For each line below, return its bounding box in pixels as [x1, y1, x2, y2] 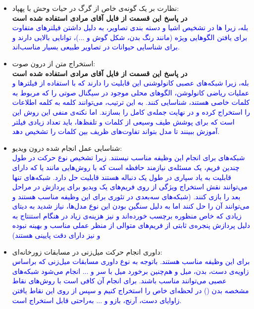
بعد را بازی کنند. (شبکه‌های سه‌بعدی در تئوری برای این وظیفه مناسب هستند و [12, 191, 241, 201]
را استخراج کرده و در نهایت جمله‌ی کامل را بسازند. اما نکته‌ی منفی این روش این [12, 106, 250, 117]
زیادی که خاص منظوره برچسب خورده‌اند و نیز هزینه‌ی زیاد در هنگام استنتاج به [12, 210, 242, 221]
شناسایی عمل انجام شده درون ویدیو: [12, 142, 122, 153]
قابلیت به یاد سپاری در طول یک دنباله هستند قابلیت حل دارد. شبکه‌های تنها [12, 172, 232, 182]
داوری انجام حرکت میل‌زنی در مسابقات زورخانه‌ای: [12, 246, 162, 257]
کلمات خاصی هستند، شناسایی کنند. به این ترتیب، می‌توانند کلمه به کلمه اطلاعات [12, 97, 250, 107]
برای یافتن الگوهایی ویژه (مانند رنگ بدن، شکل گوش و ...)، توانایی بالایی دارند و [12, 32, 248, 42]
